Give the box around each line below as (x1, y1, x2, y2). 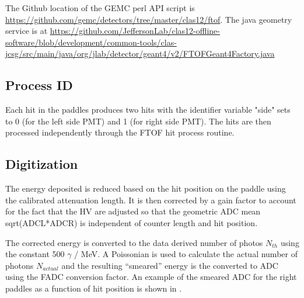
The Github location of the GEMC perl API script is (5, 2, 195, 13)
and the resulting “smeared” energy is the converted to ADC (61, 259, 278, 271)
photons (5, 259, 34, 271)
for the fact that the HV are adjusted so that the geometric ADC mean (5, 205, 261, 217)
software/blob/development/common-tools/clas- (5, 36, 177, 48)
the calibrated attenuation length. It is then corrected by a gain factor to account (5, 193, 296, 206)
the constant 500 (5, 248, 65, 260)
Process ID (5, 76, 73, 94)
